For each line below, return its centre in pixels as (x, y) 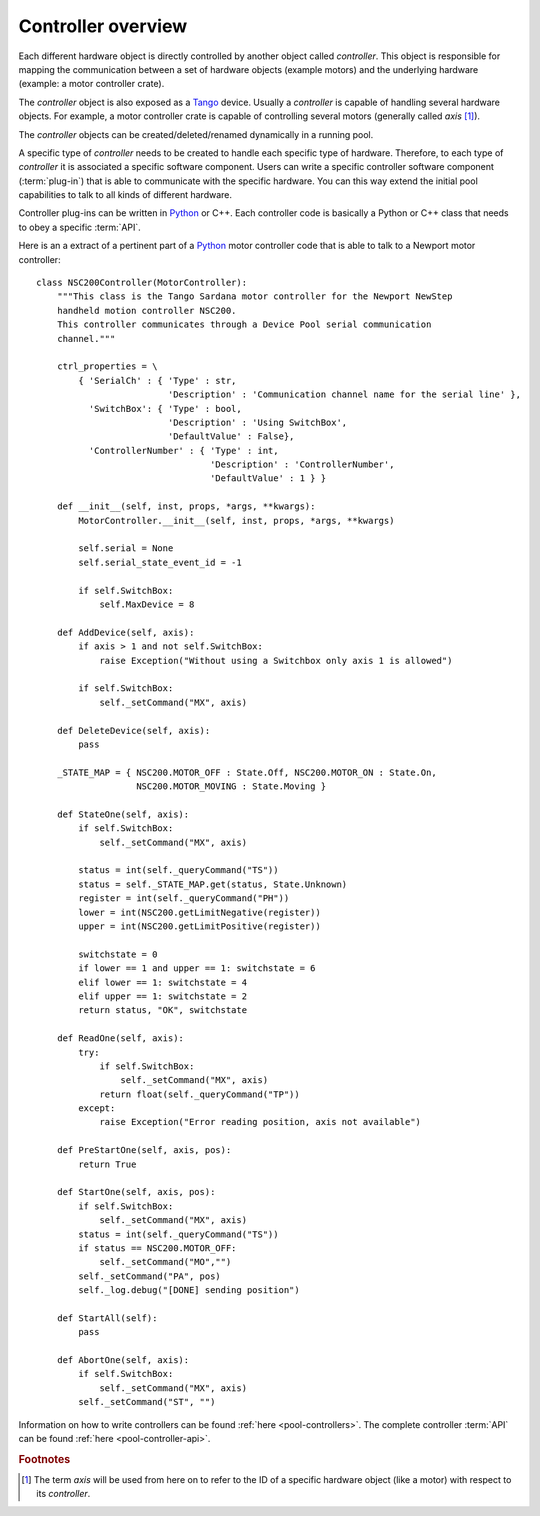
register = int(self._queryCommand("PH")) (184, 898)
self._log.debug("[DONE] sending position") (189, 1290)
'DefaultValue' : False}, (231, 436)
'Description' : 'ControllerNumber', (302, 464)
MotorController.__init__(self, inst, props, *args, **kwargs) (236, 520)
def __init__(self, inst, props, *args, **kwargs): (186, 506)
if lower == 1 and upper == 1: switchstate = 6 (197, 968)
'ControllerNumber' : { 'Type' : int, (183, 450)
